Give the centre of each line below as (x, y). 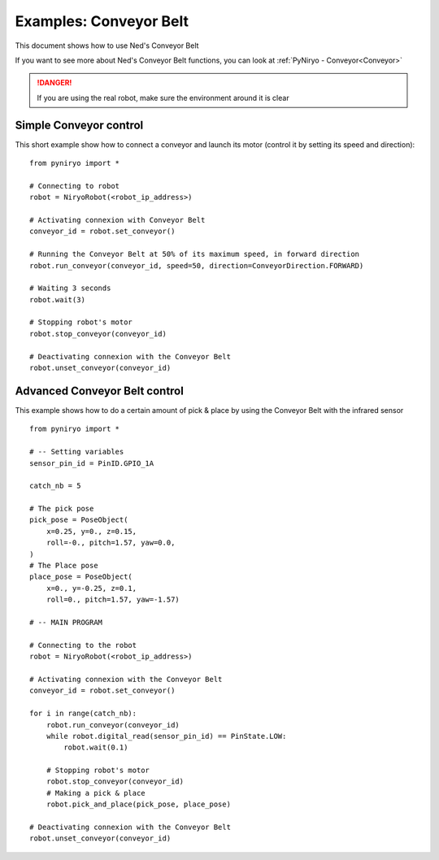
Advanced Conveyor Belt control (100, 391)
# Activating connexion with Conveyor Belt (117, 220)
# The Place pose (64, 566)
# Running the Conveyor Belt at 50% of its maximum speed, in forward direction (195, 254)
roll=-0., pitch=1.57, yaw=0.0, (111, 543)
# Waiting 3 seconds (70, 288)
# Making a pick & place (96, 793)
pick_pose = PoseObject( (79, 520)
